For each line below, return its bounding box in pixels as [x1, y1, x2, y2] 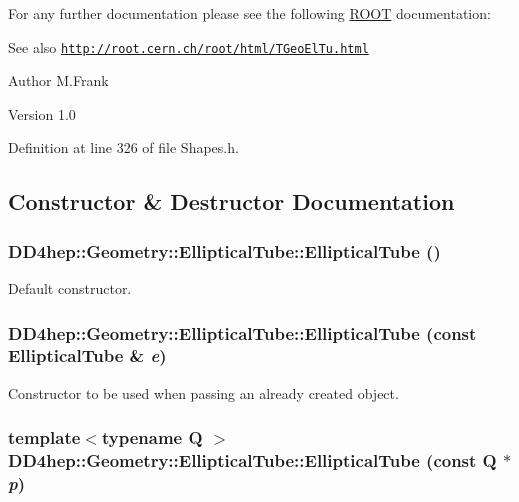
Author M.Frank [8, 70, 109, 91]
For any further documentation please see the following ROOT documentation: [8, 3, 491, 23]
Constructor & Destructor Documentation [8, 186, 455, 217]
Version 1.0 [8, 103, 76, 124]
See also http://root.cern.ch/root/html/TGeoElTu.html [8, 36, 369, 57]
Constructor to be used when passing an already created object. [8, 382, 399, 403]
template [8, 425, 81, 450]
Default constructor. [8, 278, 132, 299]
